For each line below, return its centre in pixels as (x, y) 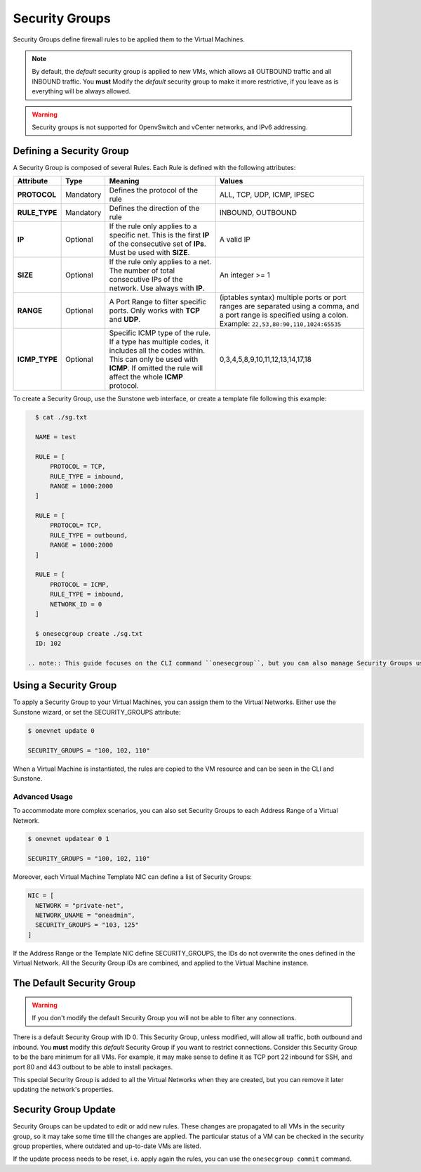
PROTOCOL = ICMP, (80, 584)
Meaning (124, 181)
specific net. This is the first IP (159, 235)
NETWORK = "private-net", (80, 905)
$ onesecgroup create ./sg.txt (89, 633)
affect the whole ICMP (146, 377)
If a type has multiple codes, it (159, 342)
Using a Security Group (65, 685)
